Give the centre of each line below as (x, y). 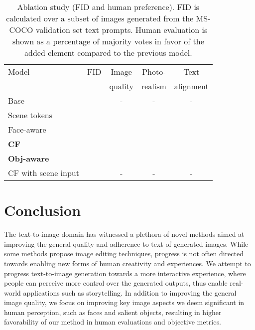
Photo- (154, 72)
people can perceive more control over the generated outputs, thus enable (116, 283)
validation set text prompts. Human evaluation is (122, 30)
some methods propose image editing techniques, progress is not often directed (124, 253)
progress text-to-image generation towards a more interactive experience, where (125, 273)
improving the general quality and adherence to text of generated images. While (126, 244)
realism (154, 86)
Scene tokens (30, 115)
